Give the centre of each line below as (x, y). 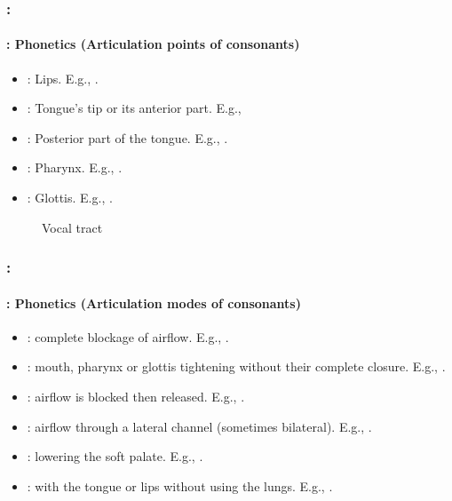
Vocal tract (72, 227)
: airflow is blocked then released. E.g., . (136, 397)
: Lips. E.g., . (63, 78)
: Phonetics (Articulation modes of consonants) (154, 302)
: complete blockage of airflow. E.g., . (128, 336)
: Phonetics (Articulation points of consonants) (153, 44)
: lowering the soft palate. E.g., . (115, 456)
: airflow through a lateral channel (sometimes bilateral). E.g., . (199, 426)
